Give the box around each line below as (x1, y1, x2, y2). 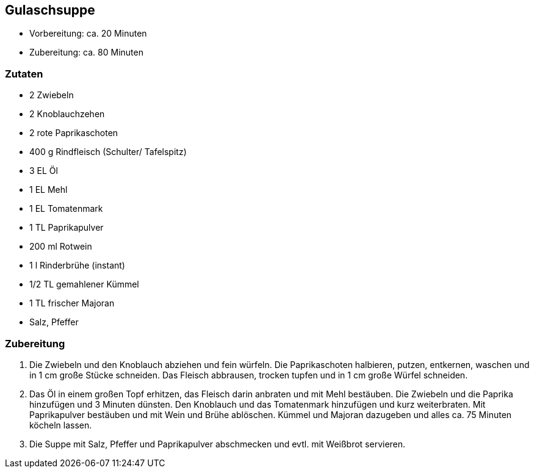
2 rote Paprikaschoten (29, 128, 118, 139)
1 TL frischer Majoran (29, 298, 115, 309)
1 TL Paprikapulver (29, 222, 104, 233)
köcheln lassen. (29, 419, 92, 430)
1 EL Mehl (29, 184, 68, 195)
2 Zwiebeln (29, 90, 74, 101)
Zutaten (5, 67, 43, 80)
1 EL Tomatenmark (29, 203, 103, 214)
